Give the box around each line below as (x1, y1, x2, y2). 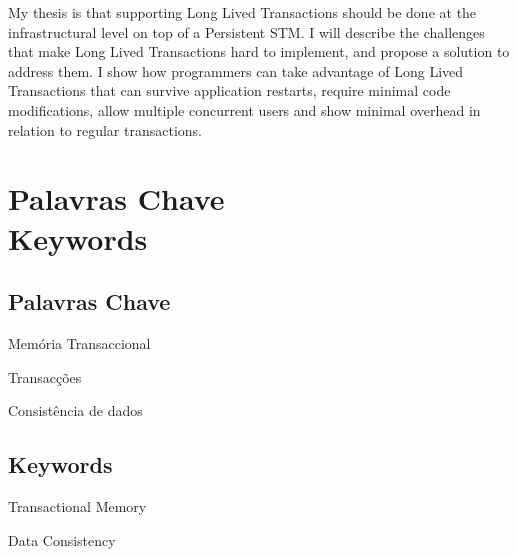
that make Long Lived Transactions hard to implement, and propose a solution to (8, 41, 510, 62)
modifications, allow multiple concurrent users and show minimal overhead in (8, 99, 481, 120)
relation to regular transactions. (8, 119, 202, 140)
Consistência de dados (8, 400, 143, 421)
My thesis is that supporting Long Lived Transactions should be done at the (8, 2, 477, 22)
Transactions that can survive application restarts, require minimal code (8, 80, 451, 101)
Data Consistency (8, 529, 116, 550)
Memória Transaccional (8, 332, 151, 353)
